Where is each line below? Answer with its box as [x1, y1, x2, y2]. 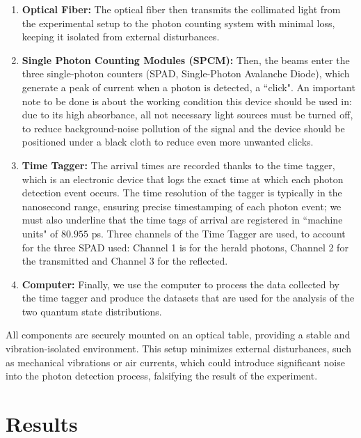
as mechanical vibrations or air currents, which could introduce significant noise [6, 354, 345, 369]
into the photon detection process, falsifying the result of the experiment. [6, 368, 318, 383]
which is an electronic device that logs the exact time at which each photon [22, 171, 344, 186]
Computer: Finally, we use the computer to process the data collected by [22, 276, 339, 291]
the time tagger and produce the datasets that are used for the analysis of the [22, 290, 355, 305]
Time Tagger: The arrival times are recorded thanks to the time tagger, [22, 157, 335, 172]
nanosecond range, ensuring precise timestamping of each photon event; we [22, 198, 342, 213]
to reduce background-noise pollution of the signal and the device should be [22, 120, 345, 135]
